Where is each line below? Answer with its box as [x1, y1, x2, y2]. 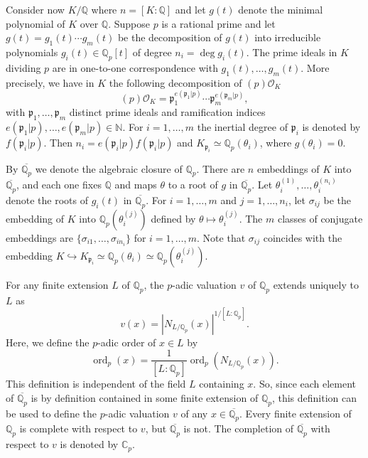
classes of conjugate [277, 211, 363, 225]
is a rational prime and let [161, 16, 276, 31]
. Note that [197, 230, 246, 245]
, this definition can [271, 390, 357, 405]
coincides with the [263, 230, 342, 245]
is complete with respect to [19, 421, 138, 436]
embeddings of [256, 161, 320, 176]
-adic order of [97, 334, 156, 349]
